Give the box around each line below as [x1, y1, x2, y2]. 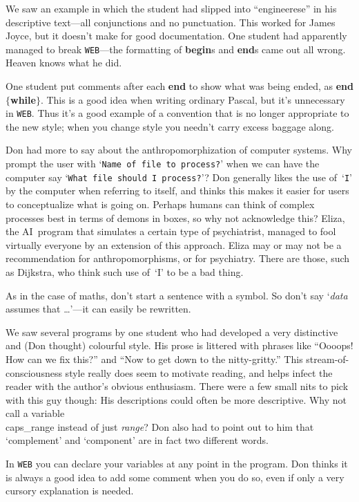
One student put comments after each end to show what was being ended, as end [6, 79, 353, 93]
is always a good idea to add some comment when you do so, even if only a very [6, 470, 345, 484]
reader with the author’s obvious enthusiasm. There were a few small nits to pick [6, 379, 349, 393]
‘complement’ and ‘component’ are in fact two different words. [6, 433, 269, 447]
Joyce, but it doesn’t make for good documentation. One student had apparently [6, 28, 347, 43]
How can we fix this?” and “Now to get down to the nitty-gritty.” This [6, 351, 303, 366]
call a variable [6, 406, 65, 420]
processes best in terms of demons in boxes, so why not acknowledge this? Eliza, [6, 210, 345, 225]
